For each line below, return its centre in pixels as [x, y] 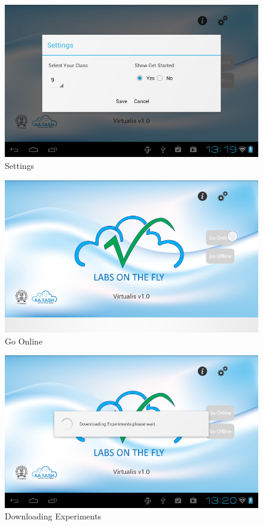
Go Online [24, 341]
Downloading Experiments [53, 516]
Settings [20, 165]
